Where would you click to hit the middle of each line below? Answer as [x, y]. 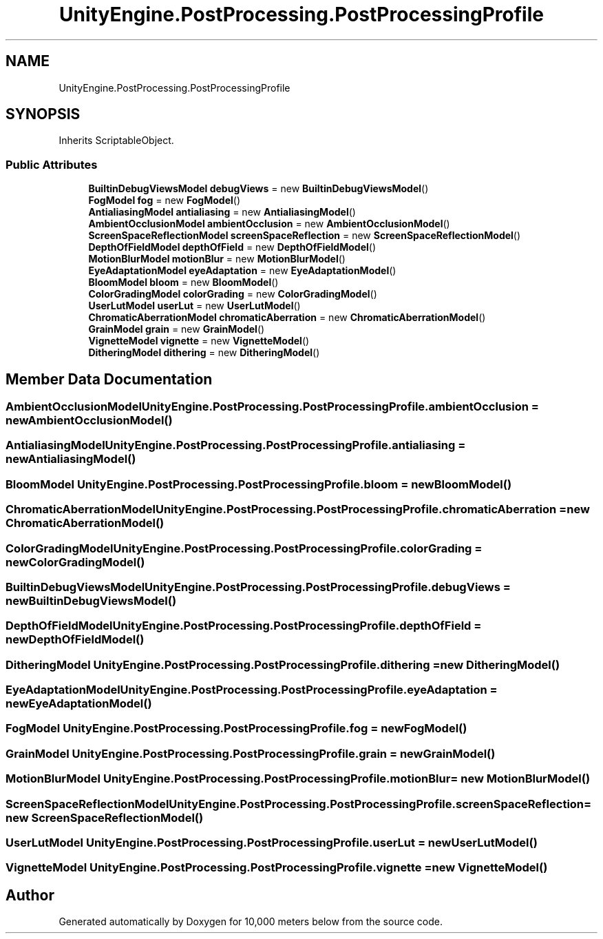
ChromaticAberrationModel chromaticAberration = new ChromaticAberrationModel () [287, 318]
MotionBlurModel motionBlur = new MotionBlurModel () [217, 259]
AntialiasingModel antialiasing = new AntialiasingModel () [222, 212]
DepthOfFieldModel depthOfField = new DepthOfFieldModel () [232, 247]
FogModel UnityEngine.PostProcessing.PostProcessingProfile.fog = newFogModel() [236, 729]
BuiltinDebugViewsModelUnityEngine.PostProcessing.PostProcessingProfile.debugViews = [258, 587]
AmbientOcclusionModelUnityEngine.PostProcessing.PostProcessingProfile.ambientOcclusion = [272, 407]
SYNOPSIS [43, 114]
